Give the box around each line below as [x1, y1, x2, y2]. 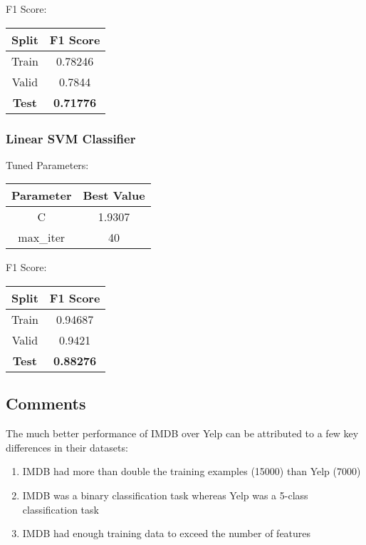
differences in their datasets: [6, 439, 128, 454]
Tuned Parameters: [6, 157, 89, 172]
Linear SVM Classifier [6, 129, 136, 147]
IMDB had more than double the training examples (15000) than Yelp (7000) [22, 464, 361, 479]
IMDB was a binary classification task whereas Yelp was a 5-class [22, 487, 308, 502]
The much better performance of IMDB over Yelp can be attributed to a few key [6, 426, 359, 441]
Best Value [83, 187, 145, 204]
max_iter [18, 229, 66, 246]
